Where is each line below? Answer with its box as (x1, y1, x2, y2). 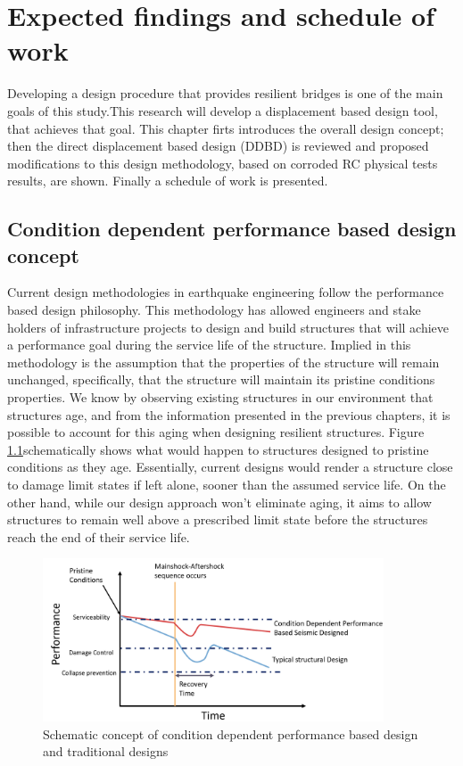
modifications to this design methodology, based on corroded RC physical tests (7, 153, 438, 172)
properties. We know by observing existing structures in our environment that (7, 388, 434, 407)
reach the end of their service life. (7, 527, 190, 546)
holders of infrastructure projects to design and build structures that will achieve (7, 317, 450, 336)
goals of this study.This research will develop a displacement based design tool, (7, 101, 438, 119)
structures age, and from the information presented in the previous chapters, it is (7, 405, 451, 424)
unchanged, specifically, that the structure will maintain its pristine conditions (7, 370, 435, 389)
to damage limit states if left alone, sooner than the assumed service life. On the (7, 475, 446, 493)
